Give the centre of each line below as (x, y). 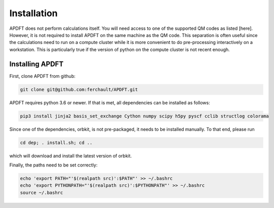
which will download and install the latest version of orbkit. (71, 156)
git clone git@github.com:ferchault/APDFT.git (79, 89)
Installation (33, 13)
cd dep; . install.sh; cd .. (56, 142)
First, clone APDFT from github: (42, 76)
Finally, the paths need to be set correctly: (54, 165)
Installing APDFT (36, 64)
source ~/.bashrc (42, 193)
